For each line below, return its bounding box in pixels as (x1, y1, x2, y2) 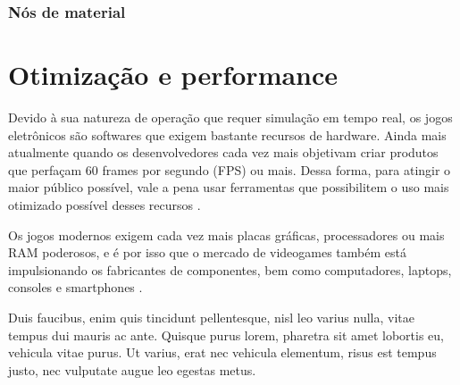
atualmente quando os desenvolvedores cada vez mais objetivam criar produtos (8, 143, 439, 162)
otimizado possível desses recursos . (8, 195, 201, 213)
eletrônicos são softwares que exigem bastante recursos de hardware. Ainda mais (8, 125, 447, 144)
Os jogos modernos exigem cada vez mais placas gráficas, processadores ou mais (8, 225, 445, 244)
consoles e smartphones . (8, 278, 143, 297)
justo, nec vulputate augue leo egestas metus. (8, 360, 256, 379)
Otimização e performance (8, 56, 339, 93)
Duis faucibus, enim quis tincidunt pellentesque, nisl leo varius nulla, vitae (8, 307, 414, 326)
